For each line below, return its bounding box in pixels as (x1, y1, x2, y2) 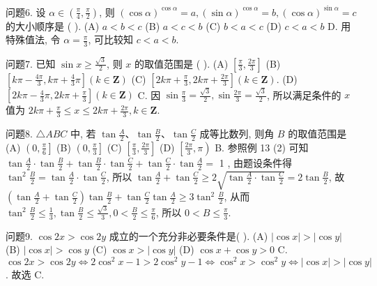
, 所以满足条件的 (266, 87, 341, 102)
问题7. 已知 (6, 56, 56, 70)
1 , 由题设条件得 (219, 155, 293, 170)
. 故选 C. (6, 266, 45, 281)
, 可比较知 (88, 32, 133, 47)
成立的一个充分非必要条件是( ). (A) (109, 228, 268, 243)
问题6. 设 (6, 4, 46, 19)
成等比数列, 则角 (199, 126, 275, 141)
